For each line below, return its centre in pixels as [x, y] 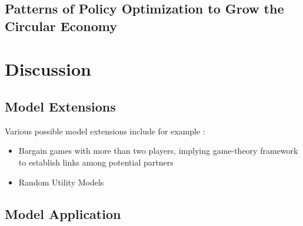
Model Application [63, 213]
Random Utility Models [61, 182]
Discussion [48, 69]
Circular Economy [61, 26]
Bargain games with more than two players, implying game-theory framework [158, 151]
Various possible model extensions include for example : [105, 131]
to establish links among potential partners [96, 162]
